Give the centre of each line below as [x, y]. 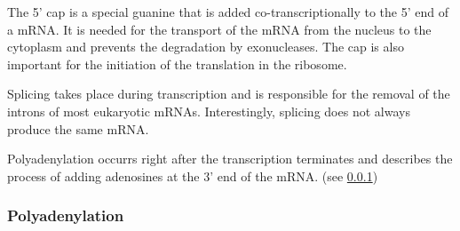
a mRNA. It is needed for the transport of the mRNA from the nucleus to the [219, 29]
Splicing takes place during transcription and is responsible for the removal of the [229, 94]
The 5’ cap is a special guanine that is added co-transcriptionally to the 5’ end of [228, 12]
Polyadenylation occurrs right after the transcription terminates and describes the [230, 159]
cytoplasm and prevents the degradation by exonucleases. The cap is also [206, 47]
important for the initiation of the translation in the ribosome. [177, 64]
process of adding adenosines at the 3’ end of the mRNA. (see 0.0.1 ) [193, 175]
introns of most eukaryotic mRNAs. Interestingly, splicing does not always [209, 111]
